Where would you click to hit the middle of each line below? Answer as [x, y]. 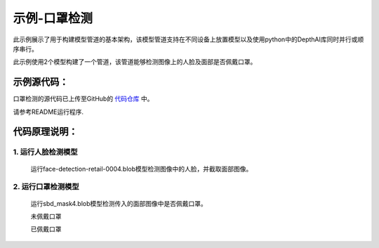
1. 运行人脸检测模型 [45, 152]
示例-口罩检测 [53, 18]
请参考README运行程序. [48, 112]
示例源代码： [41, 82]
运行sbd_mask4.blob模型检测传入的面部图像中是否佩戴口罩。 [119, 203]
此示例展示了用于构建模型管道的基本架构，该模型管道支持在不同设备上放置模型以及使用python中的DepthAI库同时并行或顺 [188, 39]
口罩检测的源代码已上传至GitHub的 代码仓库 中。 [83, 99]
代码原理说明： [45, 132]
